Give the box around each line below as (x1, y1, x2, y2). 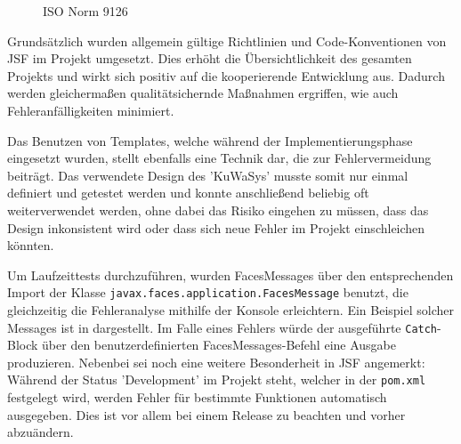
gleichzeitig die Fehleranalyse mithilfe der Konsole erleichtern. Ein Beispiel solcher (7, 300, 454, 319)
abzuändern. (7, 423, 74, 441)
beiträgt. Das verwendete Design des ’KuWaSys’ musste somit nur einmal (7, 165, 408, 184)
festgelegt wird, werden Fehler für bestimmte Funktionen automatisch (7, 388, 387, 407)
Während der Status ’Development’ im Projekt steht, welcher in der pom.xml (7, 370, 426, 389)
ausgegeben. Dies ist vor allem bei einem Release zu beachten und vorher (7, 405, 406, 424)
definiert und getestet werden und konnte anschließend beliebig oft (7, 183, 369, 202)
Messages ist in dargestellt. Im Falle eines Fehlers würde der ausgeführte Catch (7, 318, 438, 336)
